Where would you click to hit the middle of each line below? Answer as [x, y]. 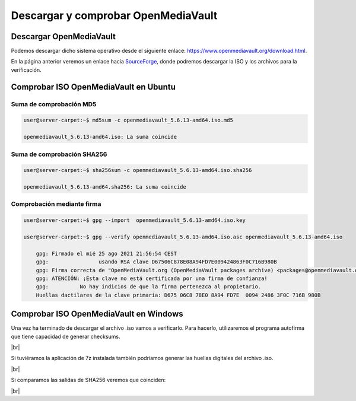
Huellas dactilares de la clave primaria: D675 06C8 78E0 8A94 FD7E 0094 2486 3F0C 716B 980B [178, 295]
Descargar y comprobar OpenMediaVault [114, 15]
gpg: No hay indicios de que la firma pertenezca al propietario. [149, 287]
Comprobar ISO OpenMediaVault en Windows [97, 314]
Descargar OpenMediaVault [63, 36]
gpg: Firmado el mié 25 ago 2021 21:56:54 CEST [107, 253]
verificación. [26, 70]
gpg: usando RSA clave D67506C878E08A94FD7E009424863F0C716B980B [156, 262]
